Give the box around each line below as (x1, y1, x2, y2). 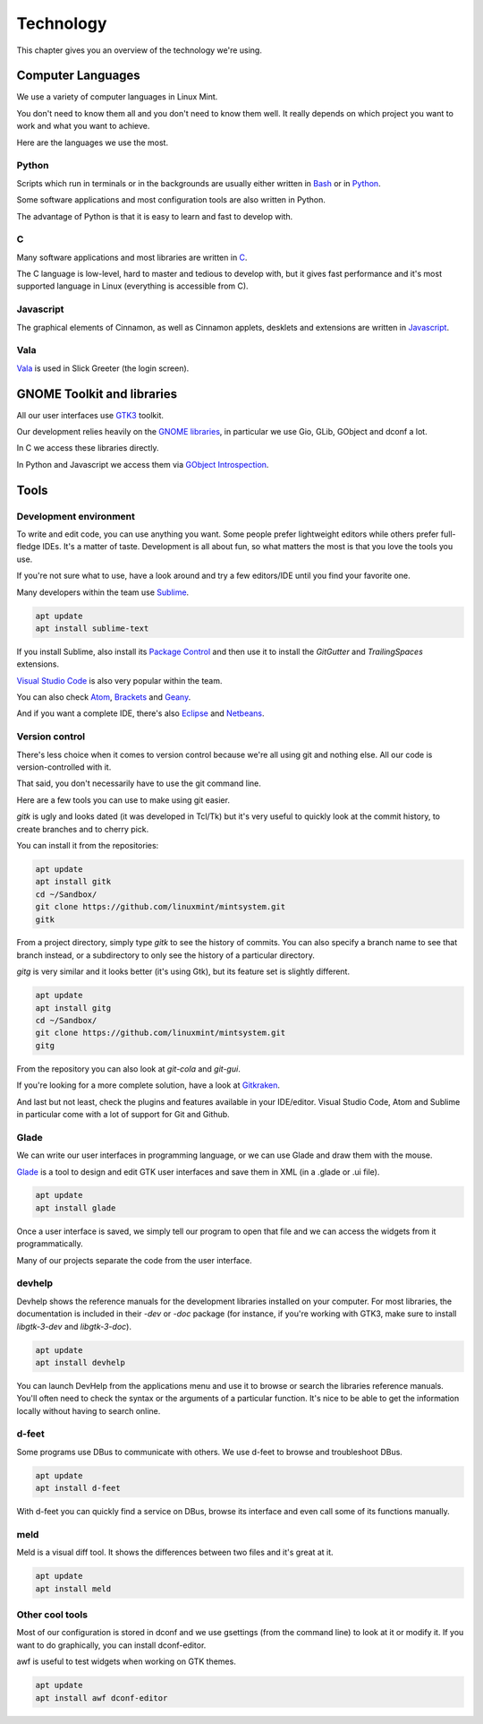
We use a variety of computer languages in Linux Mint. (16, 91, 218, 102)
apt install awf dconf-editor (35, 1693, 168, 1702)
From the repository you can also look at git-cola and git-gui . (16, 1063, 241, 1074)
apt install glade (35, 1202, 116, 1213)
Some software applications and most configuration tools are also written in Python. (16, 194, 326, 205)
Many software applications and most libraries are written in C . (16, 252, 248, 263)
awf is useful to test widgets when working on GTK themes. (16, 1656, 236, 1667)
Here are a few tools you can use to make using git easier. (16, 794, 230, 806)
